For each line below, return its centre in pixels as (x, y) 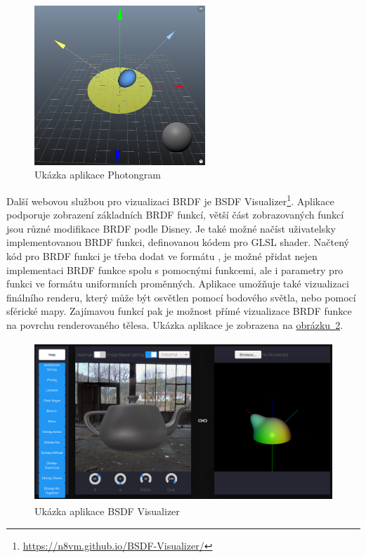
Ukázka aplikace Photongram (98, 175)
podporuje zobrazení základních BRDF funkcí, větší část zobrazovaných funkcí (175, 215)
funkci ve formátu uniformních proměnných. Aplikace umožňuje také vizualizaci (178, 284)
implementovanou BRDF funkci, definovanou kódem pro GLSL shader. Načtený (178, 242)
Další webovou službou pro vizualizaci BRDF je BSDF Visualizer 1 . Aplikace (170, 200)
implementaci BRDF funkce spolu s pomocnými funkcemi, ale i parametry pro (175, 270)
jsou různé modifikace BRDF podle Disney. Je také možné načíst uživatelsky (171, 228)
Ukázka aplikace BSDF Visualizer (107, 511)
